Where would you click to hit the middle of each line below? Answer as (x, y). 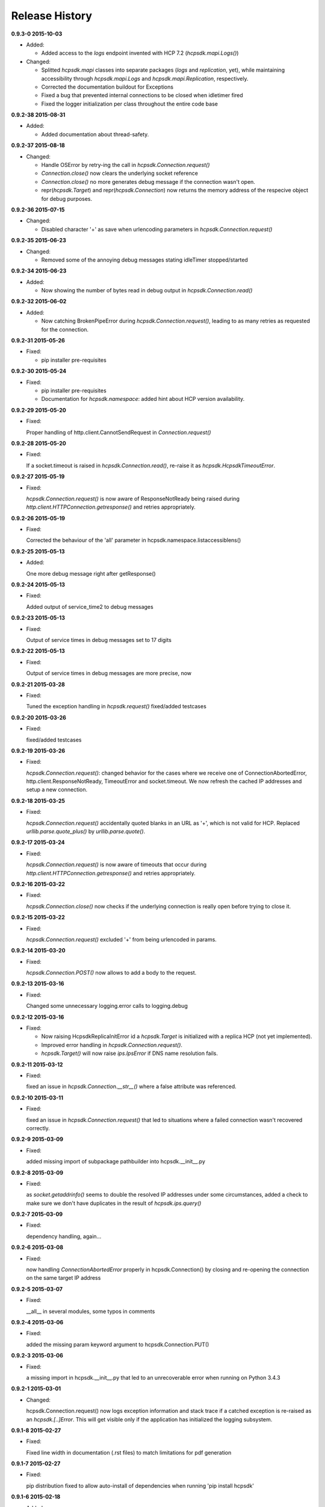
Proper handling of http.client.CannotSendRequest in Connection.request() (119, 432)
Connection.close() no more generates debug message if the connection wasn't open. (148, 181)
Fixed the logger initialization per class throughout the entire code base (129, 104)
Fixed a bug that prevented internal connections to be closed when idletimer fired (142, 95)
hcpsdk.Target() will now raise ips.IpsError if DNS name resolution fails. (129, 1053)
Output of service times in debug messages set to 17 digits (99, 640)
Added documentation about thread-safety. (95, 134)
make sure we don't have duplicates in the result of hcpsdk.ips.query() (114, 1203)
